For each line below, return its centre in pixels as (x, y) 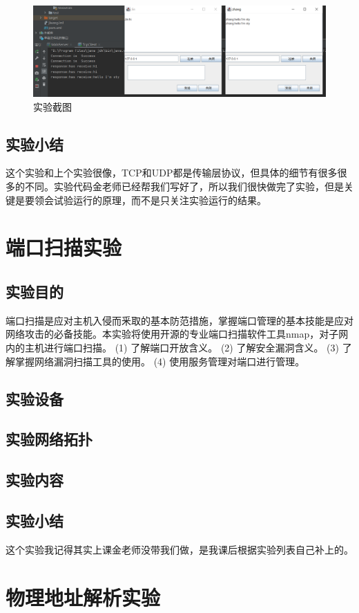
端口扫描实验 (64, 247)
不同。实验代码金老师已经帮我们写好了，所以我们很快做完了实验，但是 (184, 186)
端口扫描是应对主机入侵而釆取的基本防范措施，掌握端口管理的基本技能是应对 (179, 320)
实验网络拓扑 (49, 439)
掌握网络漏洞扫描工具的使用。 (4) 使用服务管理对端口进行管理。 (160, 361)
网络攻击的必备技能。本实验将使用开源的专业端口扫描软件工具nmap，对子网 (177, 334)
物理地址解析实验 (83, 597)
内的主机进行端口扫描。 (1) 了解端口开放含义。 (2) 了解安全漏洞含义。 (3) (172, 348)
